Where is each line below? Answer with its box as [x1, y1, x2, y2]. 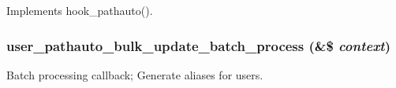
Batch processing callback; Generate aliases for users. [6, 66, 263, 82]
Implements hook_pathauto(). [6, 2, 153, 18]
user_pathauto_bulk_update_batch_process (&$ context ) [6, 35, 390, 55]
